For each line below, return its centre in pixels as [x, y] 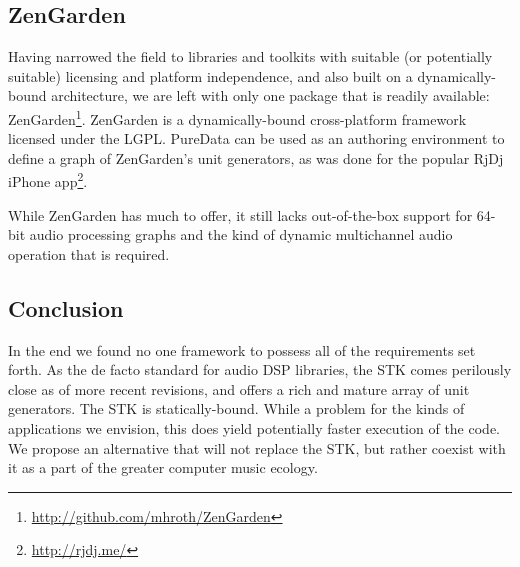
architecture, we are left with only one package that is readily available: [270, 95]
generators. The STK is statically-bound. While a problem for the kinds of [236, 408]
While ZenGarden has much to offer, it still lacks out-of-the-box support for [240, 214]
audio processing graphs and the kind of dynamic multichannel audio [241, 234]
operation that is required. [89, 253]
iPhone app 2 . [48, 180]
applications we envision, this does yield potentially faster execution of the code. [254, 428]
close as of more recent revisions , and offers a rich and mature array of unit [239, 388]
